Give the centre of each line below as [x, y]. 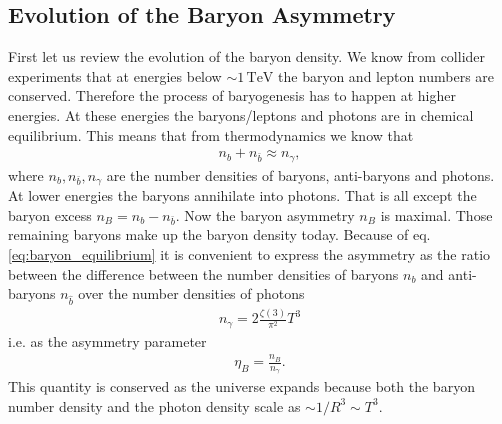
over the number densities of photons [191, 293]
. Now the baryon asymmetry [265, 214]
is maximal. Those [436, 214]
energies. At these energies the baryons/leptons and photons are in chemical [241, 114]
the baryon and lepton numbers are [386, 75]
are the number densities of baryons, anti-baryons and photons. [300, 174]
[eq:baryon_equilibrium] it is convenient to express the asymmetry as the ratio [249, 254]
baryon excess [50, 214]
